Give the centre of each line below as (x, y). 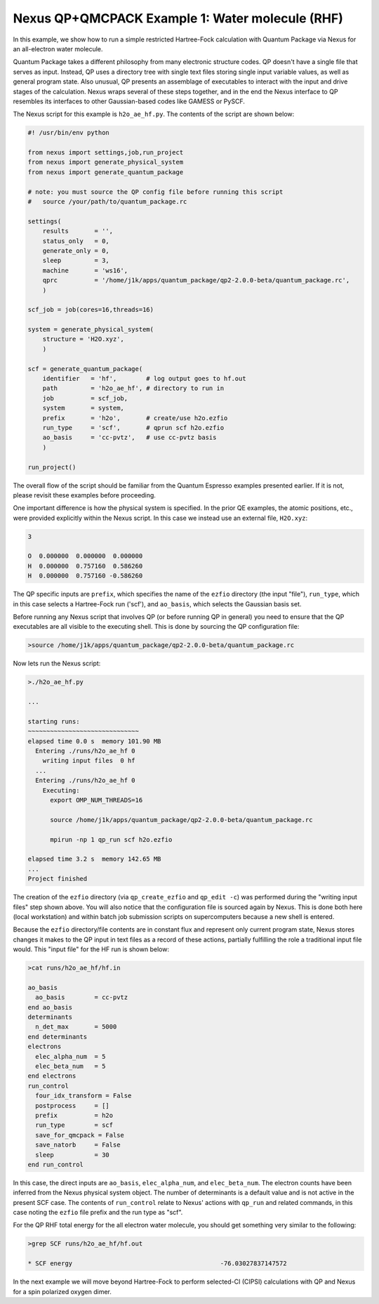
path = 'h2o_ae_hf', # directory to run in (133, 389)
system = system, (83, 408)
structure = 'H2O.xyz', (83, 339)
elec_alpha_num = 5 (71, 1056)
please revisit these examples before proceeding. (84, 495)
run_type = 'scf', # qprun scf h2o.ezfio (133, 428)
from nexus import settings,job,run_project (106, 152)
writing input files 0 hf (89, 761)
